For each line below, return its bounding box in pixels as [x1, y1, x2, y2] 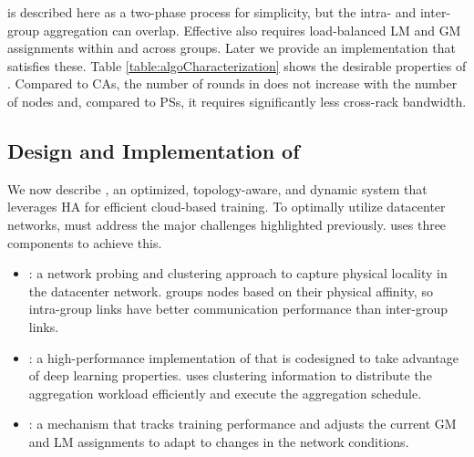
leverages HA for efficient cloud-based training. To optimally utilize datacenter [7, 197, 446, 216]
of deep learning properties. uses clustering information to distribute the [28, 366, 432, 385]
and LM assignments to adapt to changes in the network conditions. [28, 431, 409, 451]
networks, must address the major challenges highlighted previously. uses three [7, 214, 447, 234]
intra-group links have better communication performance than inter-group [28, 299, 448, 318]
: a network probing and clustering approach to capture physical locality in [28, 264, 448, 283]
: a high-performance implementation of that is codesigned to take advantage [28, 348, 459, 367]
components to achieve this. [7, 233, 162, 252]
